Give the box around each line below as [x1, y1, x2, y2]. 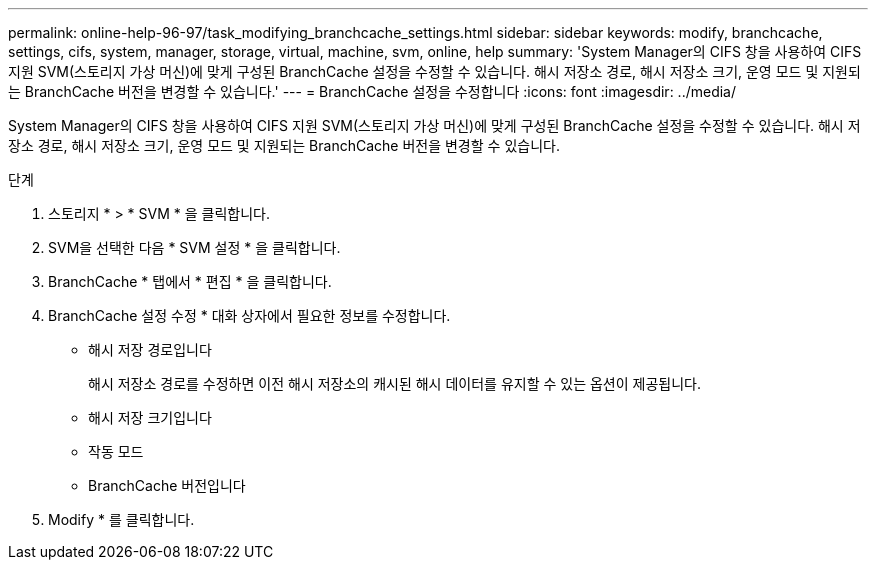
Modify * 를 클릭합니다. [48, 511, 195, 528]
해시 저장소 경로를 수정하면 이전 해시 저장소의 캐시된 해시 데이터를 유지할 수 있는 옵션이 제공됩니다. [88, 375, 701, 392]
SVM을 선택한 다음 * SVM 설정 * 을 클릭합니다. [48, 239, 341, 256]
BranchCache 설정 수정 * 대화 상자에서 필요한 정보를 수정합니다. [48, 307, 451, 324]
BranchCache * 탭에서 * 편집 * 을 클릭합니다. [48, 273, 332, 290]
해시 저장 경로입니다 [88, 341, 212, 358]
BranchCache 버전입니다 [88, 477, 246, 494]
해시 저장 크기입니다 [88, 409, 212, 426]
